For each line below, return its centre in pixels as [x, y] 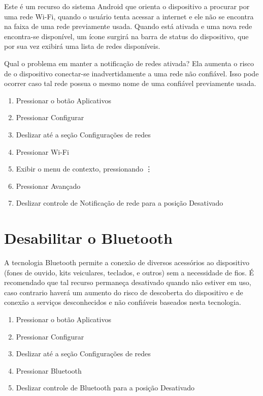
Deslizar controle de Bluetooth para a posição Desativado [105, 388]
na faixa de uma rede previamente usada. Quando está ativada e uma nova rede [128, 26]
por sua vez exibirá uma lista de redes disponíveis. [82, 46]
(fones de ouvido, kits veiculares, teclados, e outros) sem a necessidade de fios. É [129, 272]
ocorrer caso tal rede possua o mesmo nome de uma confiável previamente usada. [130, 83]
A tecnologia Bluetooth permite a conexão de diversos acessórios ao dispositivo [127, 262]
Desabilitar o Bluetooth [88, 238]
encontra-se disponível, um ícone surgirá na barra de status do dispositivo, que [126, 36]
